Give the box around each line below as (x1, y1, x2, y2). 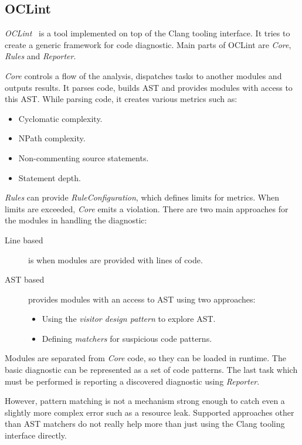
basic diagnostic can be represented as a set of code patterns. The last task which (5, 364, 298, 376)
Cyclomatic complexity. (18, 112, 103, 124)
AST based (5, 273, 45, 286)
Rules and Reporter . (5, 50, 76, 62)
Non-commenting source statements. (18, 151, 149, 164)
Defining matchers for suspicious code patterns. (42, 332, 212, 344)
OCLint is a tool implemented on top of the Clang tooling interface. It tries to (5, 27, 290, 39)
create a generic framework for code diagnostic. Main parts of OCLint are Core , (5, 38, 291, 50)
